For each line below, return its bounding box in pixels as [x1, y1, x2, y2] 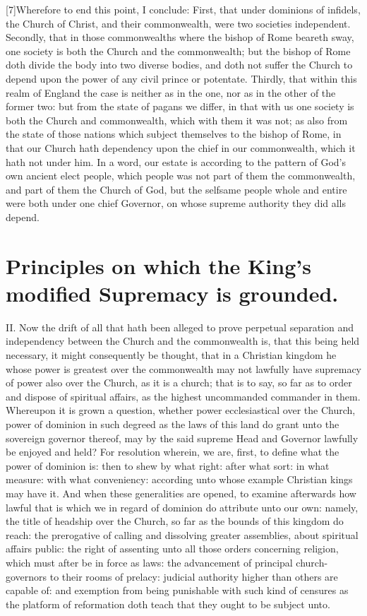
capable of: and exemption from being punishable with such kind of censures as [6, 583, 349, 598]
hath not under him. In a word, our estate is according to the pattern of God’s [6, 154, 346, 169]
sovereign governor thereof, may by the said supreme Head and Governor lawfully [6, 430, 359, 445]
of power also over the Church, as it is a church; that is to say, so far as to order [6, 375, 352, 390]
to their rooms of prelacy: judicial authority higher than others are [49, 569, 338, 584]
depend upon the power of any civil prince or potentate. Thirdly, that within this [6, 71, 357, 85]
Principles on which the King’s [6, 251, 311, 280]
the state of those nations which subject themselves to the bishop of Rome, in [6, 126, 342, 141]
